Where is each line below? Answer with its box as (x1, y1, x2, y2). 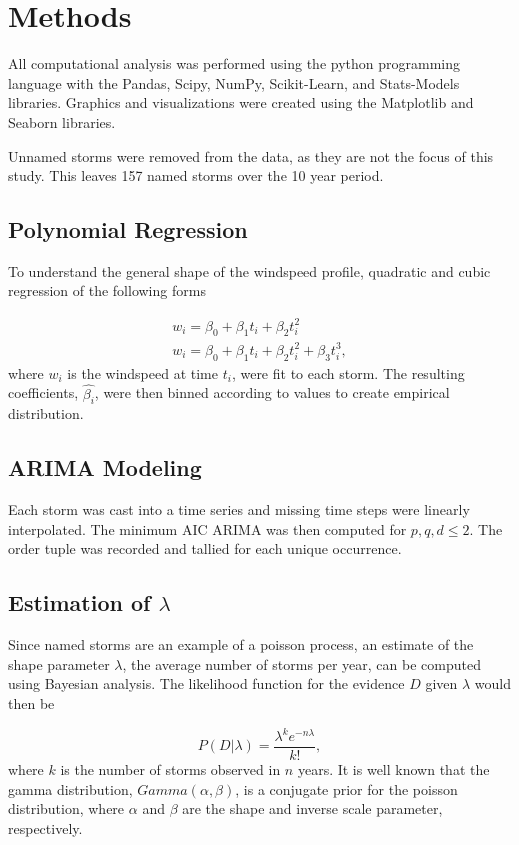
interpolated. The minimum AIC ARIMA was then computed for (8, 518, 407, 539)
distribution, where (8, 798, 125, 819)
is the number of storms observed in (60, 759, 281, 780)
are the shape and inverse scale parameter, (182, 798, 443, 819)
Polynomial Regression (8, 214, 248, 245)
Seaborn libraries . (8, 111, 116, 132)
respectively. (8, 817, 83, 838)
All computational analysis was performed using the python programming (8, 53, 461, 74)
